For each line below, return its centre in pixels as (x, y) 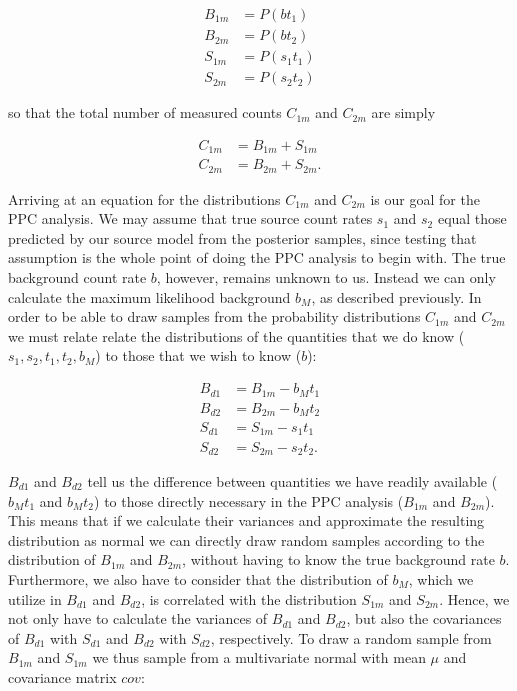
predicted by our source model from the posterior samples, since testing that (242, 237)
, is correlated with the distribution (249, 598)
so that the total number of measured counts (145, 112)
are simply (403, 112)
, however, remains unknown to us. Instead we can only (326, 277)
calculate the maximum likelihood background (149, 296)
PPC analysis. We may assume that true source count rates (190, 218)
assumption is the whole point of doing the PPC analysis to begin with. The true (257, 257)
